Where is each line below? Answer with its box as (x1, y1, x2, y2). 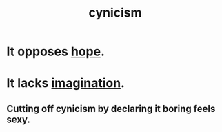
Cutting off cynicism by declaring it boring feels (6, 102, 216, 115)
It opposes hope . (6, 44, 105, 59)
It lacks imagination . (6, 75, 125, 91)
